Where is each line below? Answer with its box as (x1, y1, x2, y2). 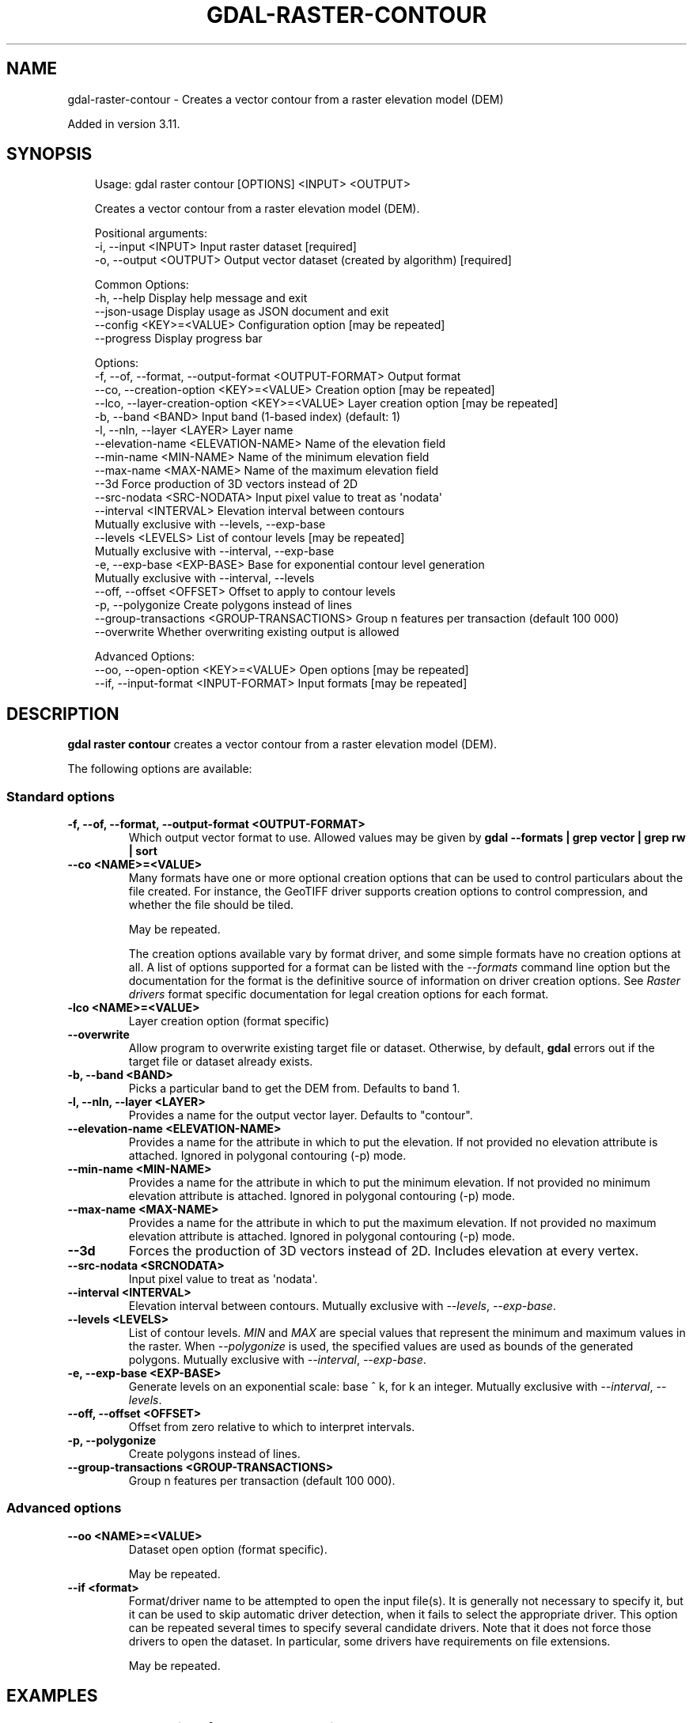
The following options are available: (67, 762, 252, 776)
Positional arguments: (94, 226, 207, 240)
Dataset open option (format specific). (128, 1542, 328, 1556)
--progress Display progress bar (94, 331, 263, 346)
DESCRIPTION (6, 703, 119, 724)
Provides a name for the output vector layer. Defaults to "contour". (128, 1108, 473, 1123)
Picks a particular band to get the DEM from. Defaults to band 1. (128, 1081, 460, 1096)
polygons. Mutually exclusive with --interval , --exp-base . (128, 1353, 426, 1367)
